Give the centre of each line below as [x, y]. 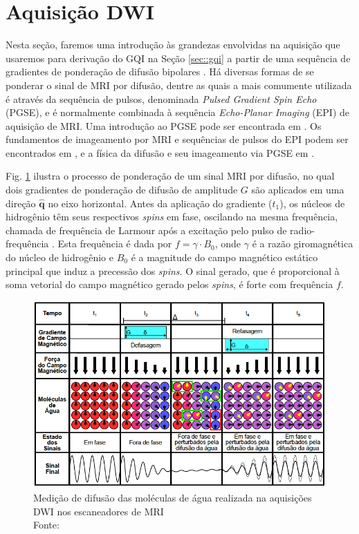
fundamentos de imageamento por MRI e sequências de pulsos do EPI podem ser [177, 139]
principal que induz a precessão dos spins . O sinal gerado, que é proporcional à [173, 270]
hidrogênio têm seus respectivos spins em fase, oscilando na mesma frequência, [172, 217]
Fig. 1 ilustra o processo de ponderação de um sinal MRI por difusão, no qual [170, 176]
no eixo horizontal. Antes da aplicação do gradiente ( [160, 203]
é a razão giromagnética [303, 244]
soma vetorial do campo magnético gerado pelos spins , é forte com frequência [169, 284]
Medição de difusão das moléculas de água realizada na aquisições [173, 498]
